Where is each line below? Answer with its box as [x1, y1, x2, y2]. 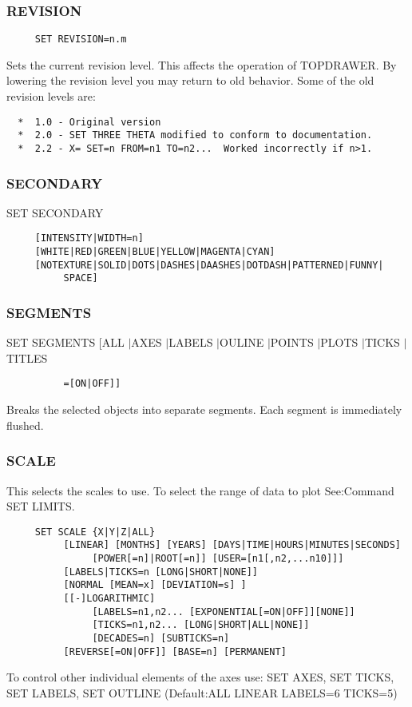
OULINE [220, 334, 264, 351]
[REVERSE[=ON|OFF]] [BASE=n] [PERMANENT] [63, 645, 287, 657]
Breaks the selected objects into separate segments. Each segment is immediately [6, 401, 402, 418]
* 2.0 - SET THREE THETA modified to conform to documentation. [18, 129, 373, 141]
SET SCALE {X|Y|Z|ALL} [34, 526, 156, 538]
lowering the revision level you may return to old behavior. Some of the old [6, 72, 374, 89]
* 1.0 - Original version [18, 116, 161, 128]
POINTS [270, 334, 314, 351]
